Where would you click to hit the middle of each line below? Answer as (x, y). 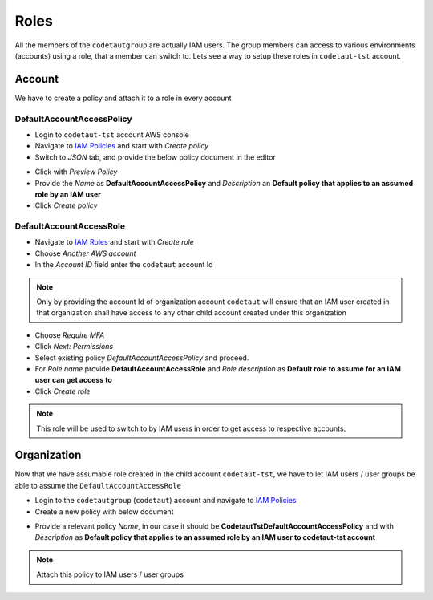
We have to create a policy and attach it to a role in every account (123, 98)
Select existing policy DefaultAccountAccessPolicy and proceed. (142, 358)
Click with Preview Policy (76, 172)
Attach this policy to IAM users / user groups (110, 574)
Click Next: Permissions (74, 347)
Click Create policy (66, 205)
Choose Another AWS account (85, 253)
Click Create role (63, 391)
